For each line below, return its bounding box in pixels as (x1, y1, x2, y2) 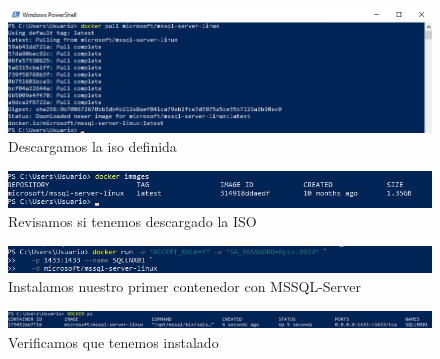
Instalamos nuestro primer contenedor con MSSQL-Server (8, 276, 361, 297)
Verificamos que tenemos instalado (8, 331, 219, 352)
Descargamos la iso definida (8, 136, 177, 157)
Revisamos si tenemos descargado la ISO (8, 211, 257, 232)
